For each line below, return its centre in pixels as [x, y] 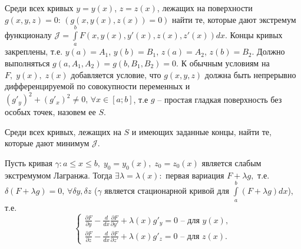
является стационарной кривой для [167, 191]
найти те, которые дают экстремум [234, 19]
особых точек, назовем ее [50, 112]
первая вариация [195, 175]
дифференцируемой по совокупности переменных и [97, 86]
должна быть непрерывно [250, 74]
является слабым [231, 163]
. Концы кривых [254, 34]
